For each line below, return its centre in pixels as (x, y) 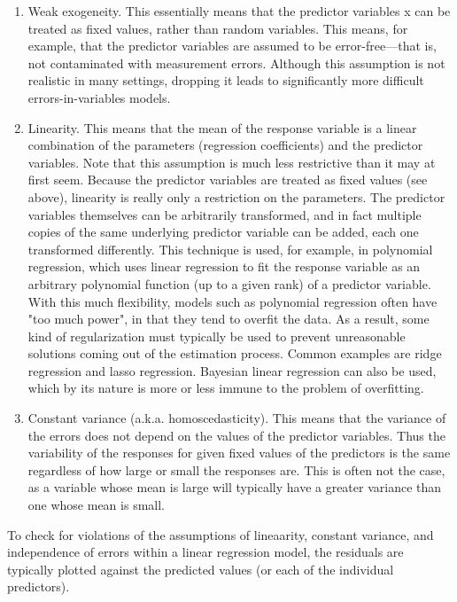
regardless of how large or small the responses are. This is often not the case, (236, 469)
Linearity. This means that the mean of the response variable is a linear (222, 127)
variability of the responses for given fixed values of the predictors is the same (239, 453)
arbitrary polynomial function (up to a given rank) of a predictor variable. (229, 283)
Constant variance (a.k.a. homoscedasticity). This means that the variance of (237, 418)
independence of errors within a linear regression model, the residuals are (205, 552)
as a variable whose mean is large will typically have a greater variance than (235, 487)
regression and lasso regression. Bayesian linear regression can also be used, (232, 370)
